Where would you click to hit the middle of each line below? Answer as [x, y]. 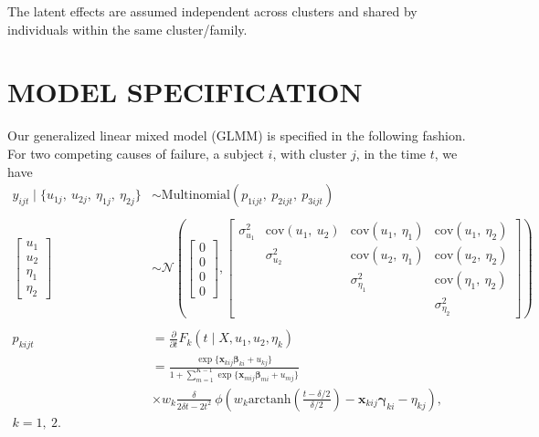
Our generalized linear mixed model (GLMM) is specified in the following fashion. [237, 135]
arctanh [269, 399]
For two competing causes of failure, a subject [136, 153]
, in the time [391, 153]
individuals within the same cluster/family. [127, 29]
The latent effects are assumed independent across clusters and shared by [212, 11]
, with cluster [310, 153]
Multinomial [196, 196]
